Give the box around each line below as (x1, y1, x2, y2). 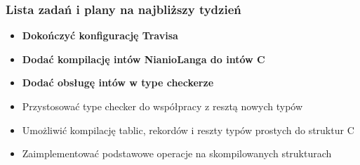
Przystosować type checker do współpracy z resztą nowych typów (22, 99, 303, 113)
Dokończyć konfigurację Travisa (22, 28, 178, 43)
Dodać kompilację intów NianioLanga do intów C (22, 51, 265, 66)
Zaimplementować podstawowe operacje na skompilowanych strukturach (22, 146, 332, 161)
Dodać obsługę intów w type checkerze (22, 75, 214, 90)
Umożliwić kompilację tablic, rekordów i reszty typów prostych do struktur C (22, 122, 354, 137)
